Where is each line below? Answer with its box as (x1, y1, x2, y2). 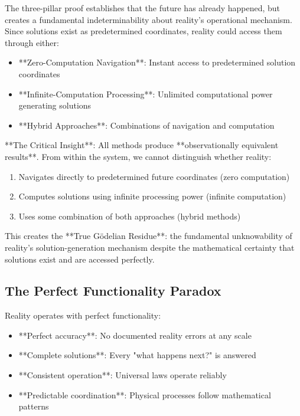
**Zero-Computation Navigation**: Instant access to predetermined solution (18, 56, 296, 68)
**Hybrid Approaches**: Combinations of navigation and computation (18, 119, 275, 131)
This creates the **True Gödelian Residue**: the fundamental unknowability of (5, 230, 292, 242)
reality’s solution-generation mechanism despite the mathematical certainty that (5, 241, 295, 253)
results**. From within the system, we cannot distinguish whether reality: (5, 150, 272, 162)
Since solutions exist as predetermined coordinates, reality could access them (5, 25, 282, 37)
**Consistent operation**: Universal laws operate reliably (18, 369, 227, 381)
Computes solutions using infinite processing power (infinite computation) (18, 190, 286, 202)
